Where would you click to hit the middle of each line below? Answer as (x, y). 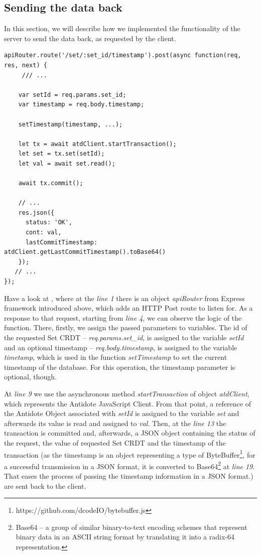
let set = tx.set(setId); (61, 154)
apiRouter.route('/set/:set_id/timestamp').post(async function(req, (123, 55)
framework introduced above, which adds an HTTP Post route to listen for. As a (128, 308)
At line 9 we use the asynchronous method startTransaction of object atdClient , (127, 393)
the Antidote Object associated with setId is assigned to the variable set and (122, 413)
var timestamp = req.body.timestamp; (81, 105)
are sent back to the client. (45, 485)
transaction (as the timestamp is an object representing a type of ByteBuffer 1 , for (130, 454)
